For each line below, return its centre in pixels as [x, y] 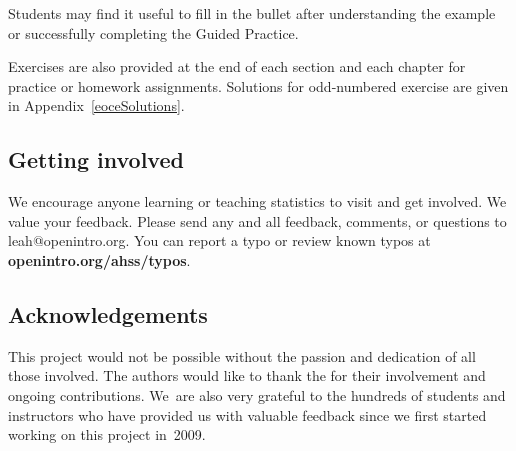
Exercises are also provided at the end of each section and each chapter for [237, 66]
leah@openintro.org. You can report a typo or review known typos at [219, 240]
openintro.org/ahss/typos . [99, 259]
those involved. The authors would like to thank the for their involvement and [247, 375]
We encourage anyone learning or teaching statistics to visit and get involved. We [257, 201]
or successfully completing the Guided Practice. [153, 32]
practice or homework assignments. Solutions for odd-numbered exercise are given [258, 85]
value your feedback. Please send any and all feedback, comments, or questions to [257, 220]
